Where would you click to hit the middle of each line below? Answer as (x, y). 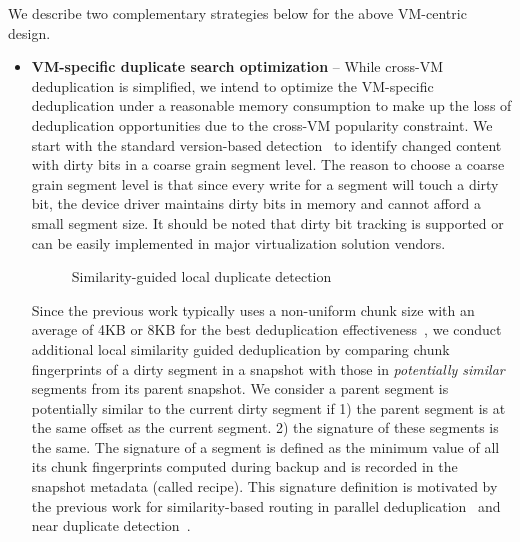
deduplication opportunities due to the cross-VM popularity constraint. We (262, 124)
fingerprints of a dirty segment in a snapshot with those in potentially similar (268, 368)
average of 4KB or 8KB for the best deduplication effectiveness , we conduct (266, 329)
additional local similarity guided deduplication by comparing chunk (240, 348)
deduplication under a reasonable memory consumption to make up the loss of (271, 105)
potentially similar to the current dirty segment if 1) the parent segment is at (268, 407)
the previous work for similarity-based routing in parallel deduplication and (266, 505)
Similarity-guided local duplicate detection (201, 276)
